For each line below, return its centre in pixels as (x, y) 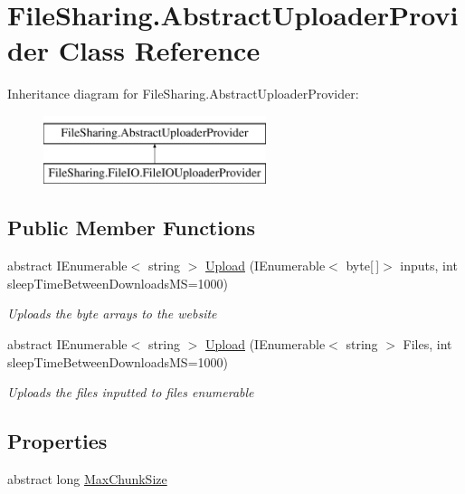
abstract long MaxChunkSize (87, 479)
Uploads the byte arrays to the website (112, 313)
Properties (57, 441)
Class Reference (159, 50)
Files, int (427, 344)
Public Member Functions (131, 228)
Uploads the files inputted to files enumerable (131, 392)
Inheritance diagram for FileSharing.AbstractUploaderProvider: (183, 94)
